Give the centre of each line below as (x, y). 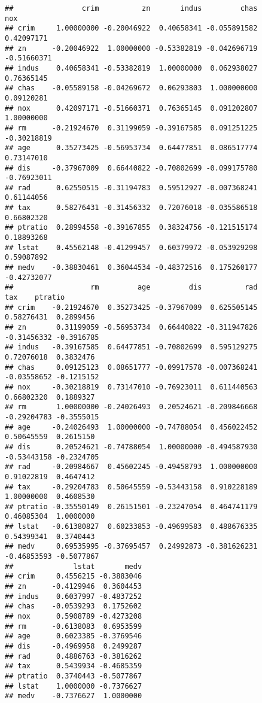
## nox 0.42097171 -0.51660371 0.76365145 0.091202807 (131, 108)
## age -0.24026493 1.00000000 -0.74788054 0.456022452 (131, 427)
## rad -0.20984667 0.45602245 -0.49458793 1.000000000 (131, 467)
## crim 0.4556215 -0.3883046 (74, 576)
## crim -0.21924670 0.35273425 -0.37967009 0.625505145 (131, 307)
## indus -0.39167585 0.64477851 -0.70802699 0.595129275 (131, 347)
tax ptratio (35, 298)
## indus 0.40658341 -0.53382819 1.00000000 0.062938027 (131, 68)
